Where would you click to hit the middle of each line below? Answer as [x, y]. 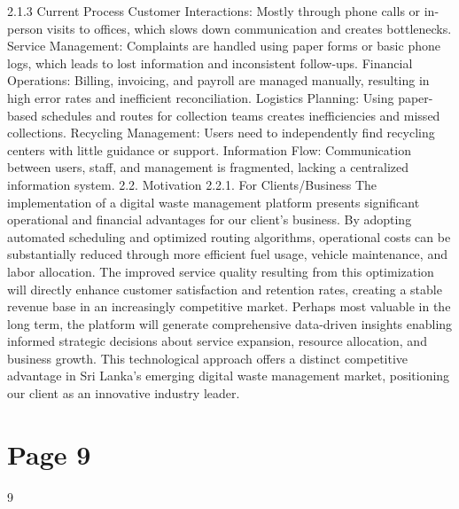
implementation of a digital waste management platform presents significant [214, 202]
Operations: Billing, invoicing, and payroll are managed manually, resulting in [218, 80]
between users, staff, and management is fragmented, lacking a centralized [208, 167]
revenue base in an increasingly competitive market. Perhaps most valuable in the [229, 306]
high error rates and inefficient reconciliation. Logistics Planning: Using [201, 97]
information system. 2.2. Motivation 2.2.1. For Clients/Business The [192, 184]
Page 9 [49, 454]
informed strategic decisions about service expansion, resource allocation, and [217, 341]
